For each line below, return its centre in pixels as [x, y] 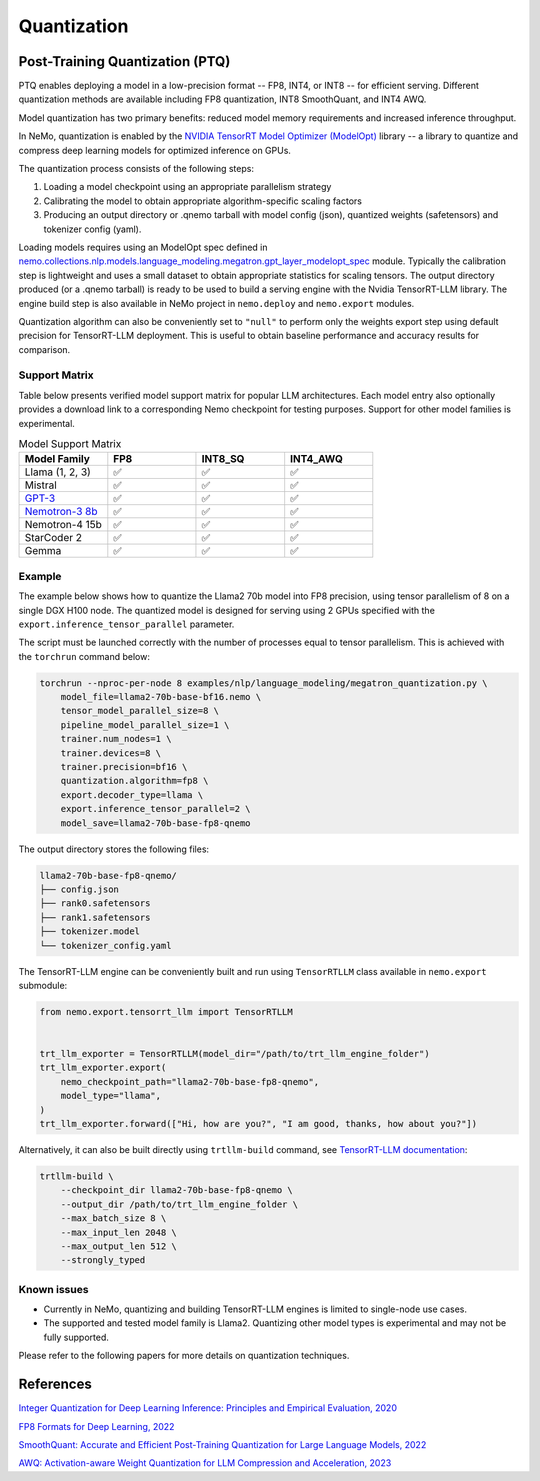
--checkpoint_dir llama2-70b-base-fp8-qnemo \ [177, 1190]
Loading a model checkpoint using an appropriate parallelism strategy [187, 187]
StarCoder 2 [53, 538]
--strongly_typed [103, 1260]
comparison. [44, 349]
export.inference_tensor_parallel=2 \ [155, 809]
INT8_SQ [223, 459]
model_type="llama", [111, 1096]
